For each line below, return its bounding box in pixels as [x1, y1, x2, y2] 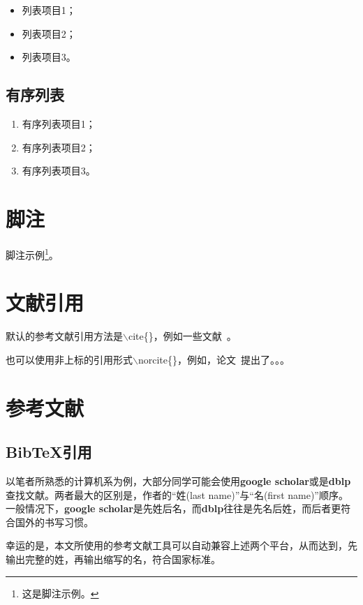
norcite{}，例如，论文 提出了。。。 [138, 352, 290, 366]
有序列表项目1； [22, 116, 96, 130]
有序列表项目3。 [22, 163, 96, 178]
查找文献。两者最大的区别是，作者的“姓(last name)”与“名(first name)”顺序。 [6, 487, 348, 502]
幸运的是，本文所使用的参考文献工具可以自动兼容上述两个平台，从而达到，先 [6, 538, 357, 553]
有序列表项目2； [22, 140, 96, 154]
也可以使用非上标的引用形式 [6, 352, 133, 366]
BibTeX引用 [6, 441, 92, 463]
